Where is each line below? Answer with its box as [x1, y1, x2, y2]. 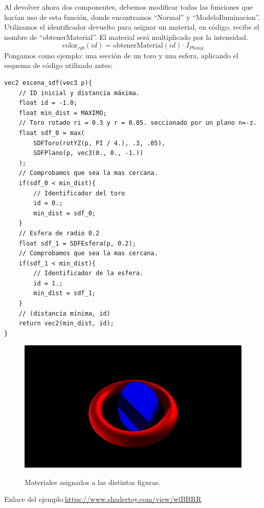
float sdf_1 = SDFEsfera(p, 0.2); [18, 239, 136, 247]
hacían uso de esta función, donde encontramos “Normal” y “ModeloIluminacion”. [4, 11, 260, 22]
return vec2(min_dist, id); [18, 320, 114, 327]
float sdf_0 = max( [18, 129, 85, 137]
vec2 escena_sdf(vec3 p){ [4, 79, 92, 87]
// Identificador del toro [33, 189, 125, 197]
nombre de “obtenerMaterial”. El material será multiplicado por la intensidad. [4, 31, 248, 42]
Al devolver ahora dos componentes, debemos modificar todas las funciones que [4, 2, 253, 12]
